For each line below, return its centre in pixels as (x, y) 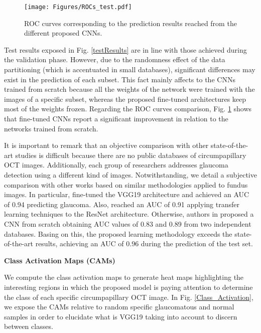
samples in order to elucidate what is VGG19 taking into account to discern (121, 316)
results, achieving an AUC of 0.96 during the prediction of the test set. (144, 243)
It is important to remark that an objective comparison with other (106, 145)
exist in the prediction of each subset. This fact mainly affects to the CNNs (120, 79)
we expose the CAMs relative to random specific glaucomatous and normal (119, 307)
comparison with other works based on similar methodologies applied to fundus (126, 184)
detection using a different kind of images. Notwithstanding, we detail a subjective (130, 174)
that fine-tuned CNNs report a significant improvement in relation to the (116, 118)
